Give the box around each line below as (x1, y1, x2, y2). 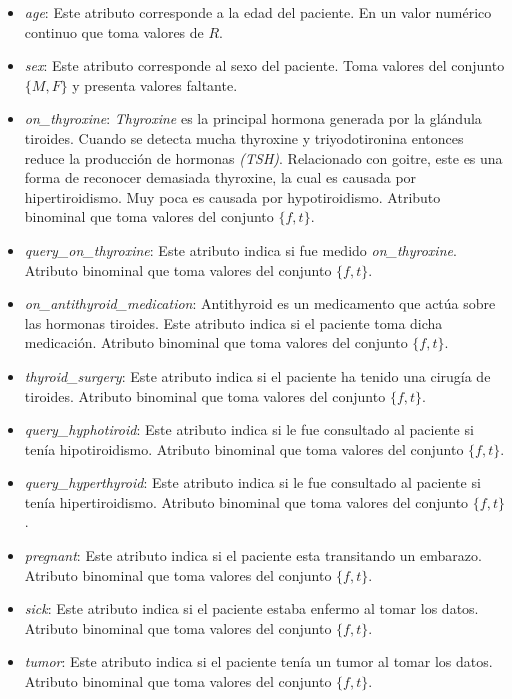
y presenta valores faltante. (72, 74, 238, 95)
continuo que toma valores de (24, 21, 204, 42)
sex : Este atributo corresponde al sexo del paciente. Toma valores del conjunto (24, 55, 505, 76)
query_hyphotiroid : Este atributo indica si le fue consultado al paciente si (24, 419, 474, 440)
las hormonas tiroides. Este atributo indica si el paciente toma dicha (24, 312, 443, 333)
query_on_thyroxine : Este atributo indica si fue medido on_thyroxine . (24, 239, 457, 260)
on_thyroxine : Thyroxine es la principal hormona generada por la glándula (24, 108, 482, 129)
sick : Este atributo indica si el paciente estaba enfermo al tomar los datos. (24, 598, 479, 619)
